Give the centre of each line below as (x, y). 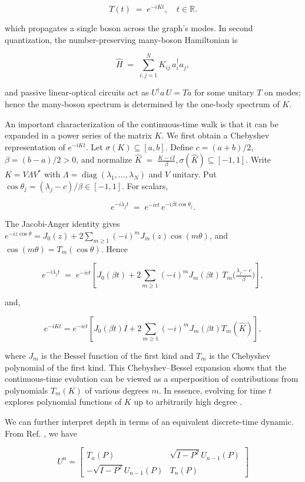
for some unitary (224, 92)
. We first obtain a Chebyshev (216, 135)
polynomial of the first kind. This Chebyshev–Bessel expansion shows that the (146, 367)
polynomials (26, 390)
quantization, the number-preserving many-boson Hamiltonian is (121, 39)
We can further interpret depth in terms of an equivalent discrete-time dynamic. (149, 421)
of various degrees (117, 390)
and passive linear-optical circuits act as (77, 92)
